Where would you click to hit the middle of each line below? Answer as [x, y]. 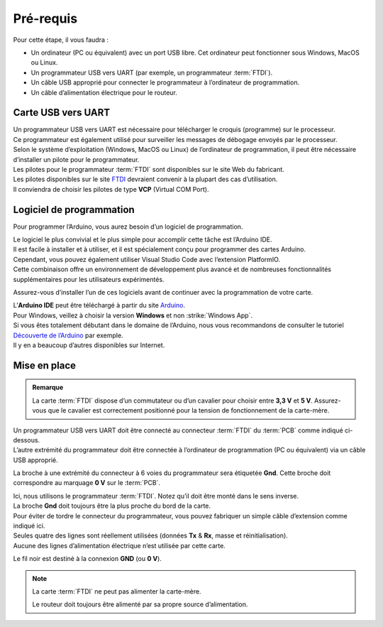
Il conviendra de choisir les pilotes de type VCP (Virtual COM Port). [111, 189]
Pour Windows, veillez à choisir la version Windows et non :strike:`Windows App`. [133, 315]
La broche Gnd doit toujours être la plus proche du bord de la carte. [112, 506]
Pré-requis [45, 18]
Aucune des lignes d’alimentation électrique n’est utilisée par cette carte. [120, 545]
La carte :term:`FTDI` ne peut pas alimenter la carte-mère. [117, 591]
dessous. [27, 440]
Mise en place [45, 365]
